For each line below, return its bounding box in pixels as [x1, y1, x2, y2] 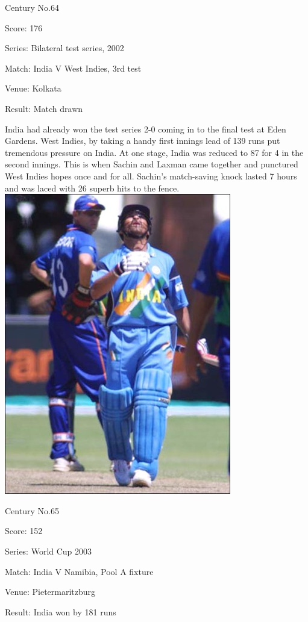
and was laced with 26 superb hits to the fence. [5, 181, 180, 194]
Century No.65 [5, 504, 59, 517]
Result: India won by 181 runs [5, 605, 116, 618]
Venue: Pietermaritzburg [5, 585, 96, 598]
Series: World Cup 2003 [5, 544, 92, 557]
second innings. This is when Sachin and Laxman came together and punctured [5, 158, 298, 170]
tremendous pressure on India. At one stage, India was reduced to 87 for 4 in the [5, 146, 304, 158]
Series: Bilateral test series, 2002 [5, 42, 124, 54]
